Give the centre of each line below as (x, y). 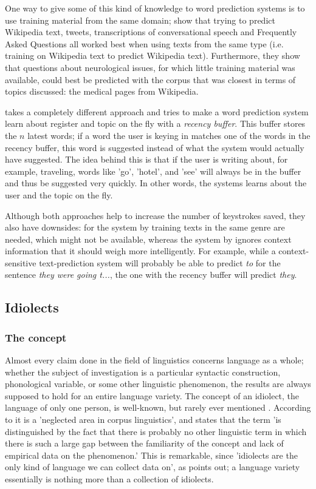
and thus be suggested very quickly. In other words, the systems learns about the (156, 183)
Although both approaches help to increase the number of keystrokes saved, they (155, 215)
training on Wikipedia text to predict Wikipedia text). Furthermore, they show (153, 56)
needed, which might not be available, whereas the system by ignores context (148, 239)
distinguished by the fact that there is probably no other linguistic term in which (156, 431)
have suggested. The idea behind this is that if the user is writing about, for (146, 159)
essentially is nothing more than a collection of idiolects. (109, 479)
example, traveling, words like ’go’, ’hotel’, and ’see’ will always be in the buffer (153, 171)
